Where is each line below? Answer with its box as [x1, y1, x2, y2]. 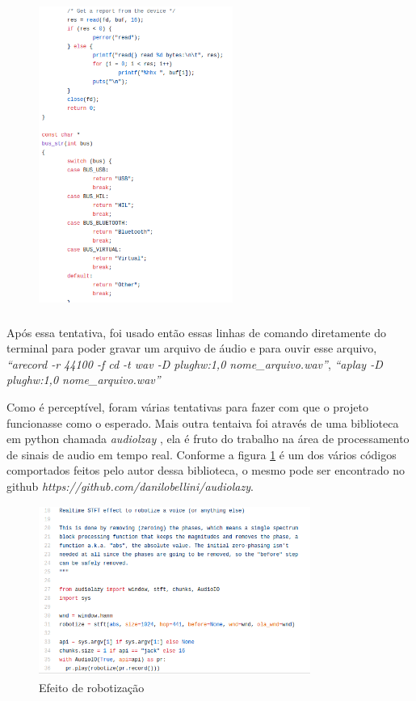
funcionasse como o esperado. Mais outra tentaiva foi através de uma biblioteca [6, 414, 399, 431]
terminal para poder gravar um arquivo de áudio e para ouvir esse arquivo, [6, 340, 377, 357]
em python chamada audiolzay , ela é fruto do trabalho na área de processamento [6, 430, 410, 447]
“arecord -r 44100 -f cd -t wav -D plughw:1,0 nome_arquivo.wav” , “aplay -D [6, 355, 383, 372]
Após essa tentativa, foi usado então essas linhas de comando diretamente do [6, 323, 386, 340]
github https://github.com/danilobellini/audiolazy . [6, 477, 254, 494]
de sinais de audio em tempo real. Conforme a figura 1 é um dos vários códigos [6, 446, 397, 462]
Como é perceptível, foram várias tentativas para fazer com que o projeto [6, 398, 368, 415]
